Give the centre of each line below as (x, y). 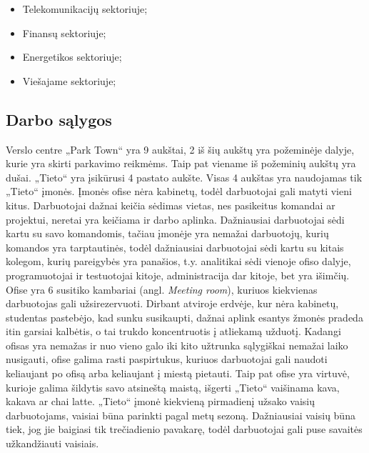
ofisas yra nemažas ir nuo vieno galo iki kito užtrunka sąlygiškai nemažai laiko (177, 345)
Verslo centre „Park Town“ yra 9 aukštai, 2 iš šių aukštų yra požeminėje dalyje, (180, 149)
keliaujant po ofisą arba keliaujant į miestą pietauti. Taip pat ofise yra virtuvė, (178, 373)
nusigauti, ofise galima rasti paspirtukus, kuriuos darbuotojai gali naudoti (167, 359)
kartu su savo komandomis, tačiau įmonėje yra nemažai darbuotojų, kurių (167, 233)
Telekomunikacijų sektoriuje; (85, 9)
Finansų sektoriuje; (64, 33)
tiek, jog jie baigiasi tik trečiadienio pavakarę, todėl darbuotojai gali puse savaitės (184, 429)
